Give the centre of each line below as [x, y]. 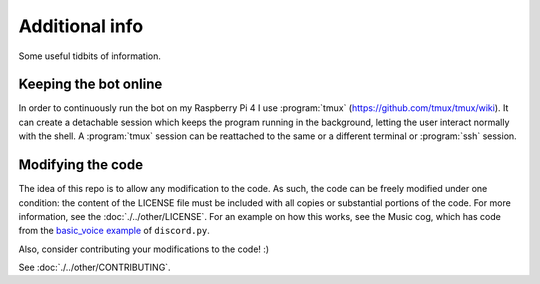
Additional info [81, 26]
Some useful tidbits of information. [90, 56]
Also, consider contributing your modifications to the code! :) [144, 249]
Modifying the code [81, 165]
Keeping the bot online [90, 84]
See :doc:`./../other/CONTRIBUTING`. [94, 267]
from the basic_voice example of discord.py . [114, 231]
